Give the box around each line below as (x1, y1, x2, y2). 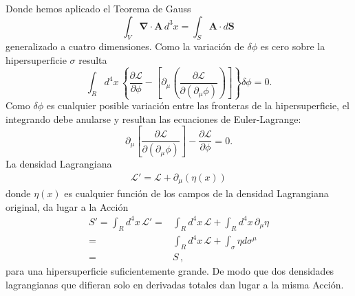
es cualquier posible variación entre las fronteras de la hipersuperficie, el (46, 98, 349, 113)
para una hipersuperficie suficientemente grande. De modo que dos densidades (6, 264, 334, 278)
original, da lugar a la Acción (6, 199, 129, 214)
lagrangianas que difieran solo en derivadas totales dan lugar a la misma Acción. (6, 277, 344, 291)
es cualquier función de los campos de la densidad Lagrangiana (64, 186, 329, 201)
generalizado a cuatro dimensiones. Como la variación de (6, 39, 244, 54)
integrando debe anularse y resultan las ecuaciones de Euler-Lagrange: (6, 111, 301, 126)
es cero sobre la (260, 39, 325, 54)
